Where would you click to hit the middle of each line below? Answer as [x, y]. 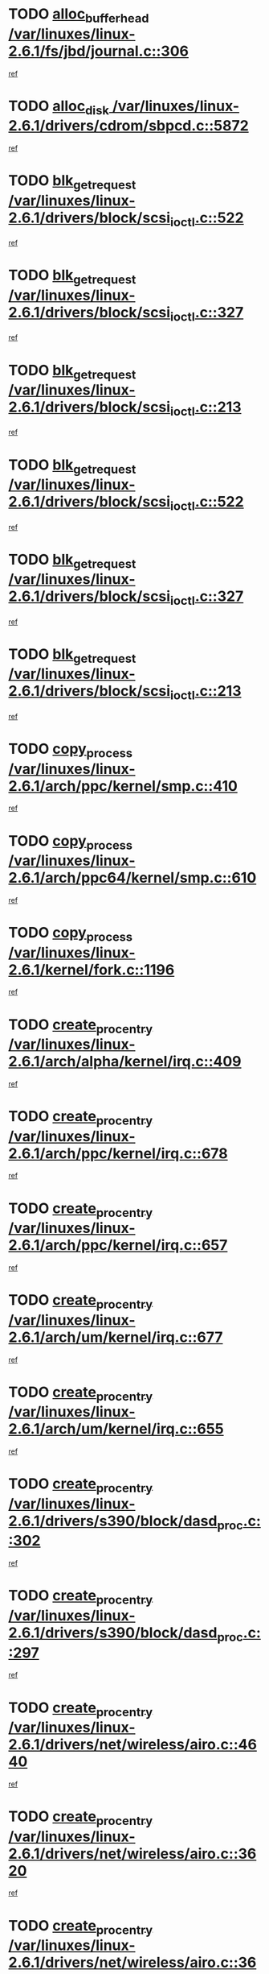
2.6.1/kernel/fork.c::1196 [92, 969]
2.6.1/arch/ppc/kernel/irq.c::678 [118, 1153]
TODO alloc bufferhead [79, 15]
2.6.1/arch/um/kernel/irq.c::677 [116, 1337]
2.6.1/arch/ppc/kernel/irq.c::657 [118, 1246]
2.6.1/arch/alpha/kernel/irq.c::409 [125, 1062]
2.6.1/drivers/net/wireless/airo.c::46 [132, 1745]
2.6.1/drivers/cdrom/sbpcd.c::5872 [128, 126]
